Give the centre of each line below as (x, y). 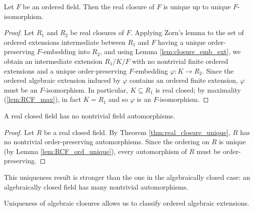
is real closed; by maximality (198, 89)
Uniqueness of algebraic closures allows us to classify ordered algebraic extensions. (127, 203)
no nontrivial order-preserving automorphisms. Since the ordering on (107, 142)
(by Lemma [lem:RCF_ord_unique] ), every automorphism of (95, 151)
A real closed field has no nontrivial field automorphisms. (90, 115)
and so (118, 99)
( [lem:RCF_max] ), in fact (42, 99)
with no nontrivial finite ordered (180, 61)
